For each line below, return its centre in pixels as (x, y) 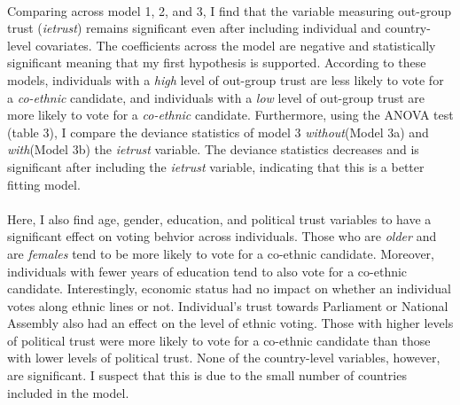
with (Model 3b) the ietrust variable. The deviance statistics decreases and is (213, 149)
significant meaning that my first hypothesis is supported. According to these (217, 62)
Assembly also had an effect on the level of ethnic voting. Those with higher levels (230, 323)
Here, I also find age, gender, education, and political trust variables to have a (219, 218)
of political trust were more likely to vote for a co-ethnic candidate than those (219, 340)
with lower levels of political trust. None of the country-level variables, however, (224, 358)
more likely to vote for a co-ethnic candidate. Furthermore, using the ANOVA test (230, 115)
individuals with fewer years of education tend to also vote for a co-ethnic (207, 271)
